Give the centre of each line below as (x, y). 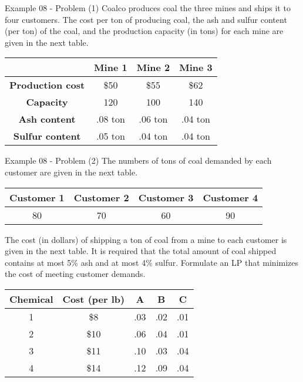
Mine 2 (153, 67)
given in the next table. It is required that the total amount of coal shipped (141, 251)
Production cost (47, 85)
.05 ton (110, 136)
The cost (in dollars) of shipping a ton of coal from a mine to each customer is (146, 239)
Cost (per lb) (94, 299)
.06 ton (153, 119)
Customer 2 (101, 197)
